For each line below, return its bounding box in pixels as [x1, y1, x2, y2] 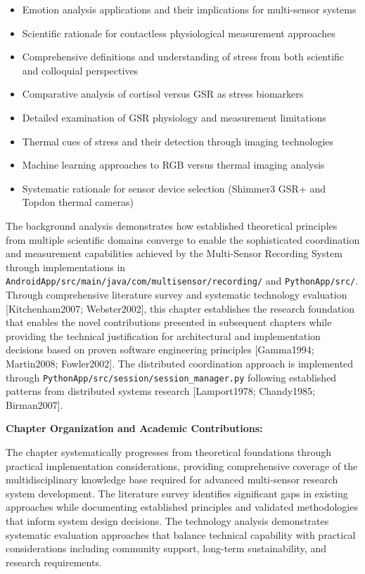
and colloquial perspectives [22, 63, 139, 77]
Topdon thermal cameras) [22, 195, 134, 209]
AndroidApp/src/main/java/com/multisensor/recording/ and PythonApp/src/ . [6, 273, 359, 288]
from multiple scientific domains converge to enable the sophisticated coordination [6, 232, 360, 247]
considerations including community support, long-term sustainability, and [6, 541, 326, 556]
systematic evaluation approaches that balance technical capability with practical [6, 527, 356, 542]
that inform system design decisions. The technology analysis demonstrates [6, 513, 329, 528]
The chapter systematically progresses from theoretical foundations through [6, 444, 332, 459]
